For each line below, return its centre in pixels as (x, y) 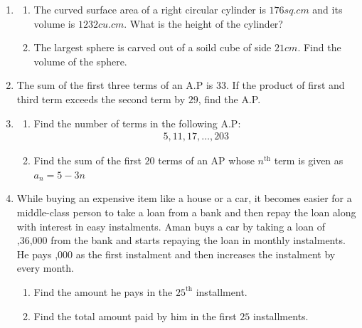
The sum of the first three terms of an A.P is (115, 85)
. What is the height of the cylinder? (203, 23)
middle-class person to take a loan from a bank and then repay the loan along (186, 212)
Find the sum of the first (87, 160)
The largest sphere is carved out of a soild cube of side (153, 47)
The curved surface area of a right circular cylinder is (150, 9)
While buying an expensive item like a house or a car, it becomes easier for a (184, 198)
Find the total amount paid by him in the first (135, 316)
